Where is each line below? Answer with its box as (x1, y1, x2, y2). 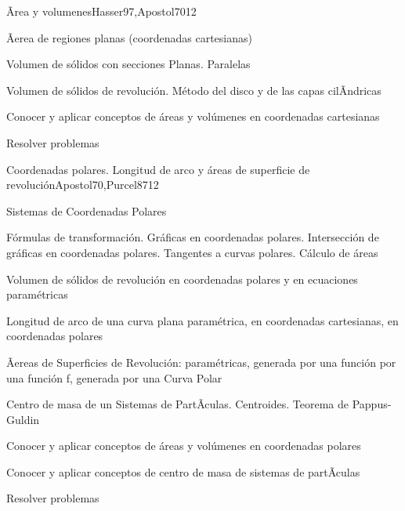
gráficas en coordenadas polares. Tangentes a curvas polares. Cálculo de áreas (6, 244, 378, 260)
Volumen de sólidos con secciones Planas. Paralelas (6, 56, 251, 72)
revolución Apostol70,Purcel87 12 (6, 176, 159, 193)
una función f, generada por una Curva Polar (6, 369, 222, 386)
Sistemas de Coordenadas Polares (6, 202, 167, 219)
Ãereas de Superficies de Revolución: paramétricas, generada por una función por (6, 353, 396, 370)
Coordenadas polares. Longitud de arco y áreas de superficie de (6, 161, 310, 177)
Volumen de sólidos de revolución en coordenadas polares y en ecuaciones (6, 270, 358, 287)
